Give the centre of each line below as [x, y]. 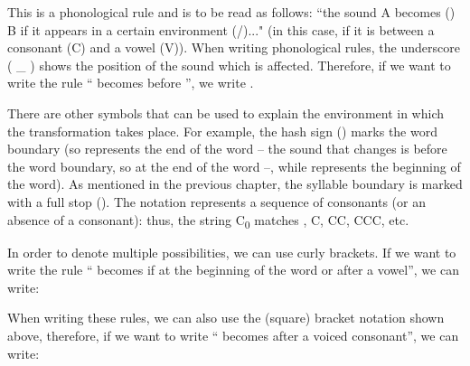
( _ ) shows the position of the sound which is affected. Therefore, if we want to [229, 65]
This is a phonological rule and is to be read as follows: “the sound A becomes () [231, 12]
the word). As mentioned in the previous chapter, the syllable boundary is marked [235, 184]
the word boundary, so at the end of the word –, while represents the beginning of [234, 166]
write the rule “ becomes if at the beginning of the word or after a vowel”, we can [233, 270]
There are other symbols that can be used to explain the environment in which [226, 113]
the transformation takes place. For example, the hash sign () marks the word [222, 131]
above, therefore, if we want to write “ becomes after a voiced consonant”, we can [233, 336]
